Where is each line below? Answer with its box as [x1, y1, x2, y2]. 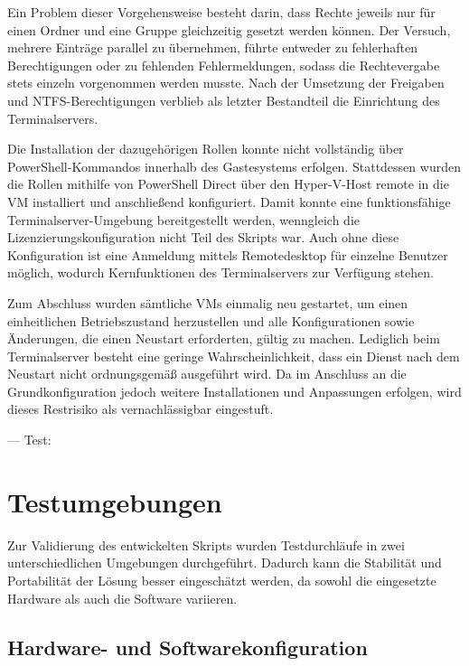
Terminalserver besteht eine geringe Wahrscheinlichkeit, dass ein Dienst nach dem [7, 346, 460, 365]
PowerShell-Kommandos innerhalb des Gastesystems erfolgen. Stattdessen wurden [7, 156, 461, 175]
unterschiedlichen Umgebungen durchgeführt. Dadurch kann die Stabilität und [7, 553, 442, 572]
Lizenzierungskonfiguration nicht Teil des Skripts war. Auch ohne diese [7, 228, 399, 247]
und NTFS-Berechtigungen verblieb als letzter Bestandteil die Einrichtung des [7, 90, 440, 109]
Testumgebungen [7, 483, 222, 520]
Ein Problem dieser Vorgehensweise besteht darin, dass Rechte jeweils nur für [7, 3, 436, 21]
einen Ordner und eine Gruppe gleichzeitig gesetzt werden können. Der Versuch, [7, 20, 451, 39]
